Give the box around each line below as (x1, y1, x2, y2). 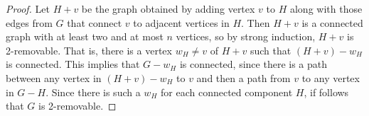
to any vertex (301, 70, 360, 85)
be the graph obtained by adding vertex (81, 1, 255, 16)
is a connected (301, 15, 363, 30)
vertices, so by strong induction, (176, 29, 316, 44)
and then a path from (196, 70, 291, 85)
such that (250, 42, 292, 57)
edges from (6, 15, 53, 30)
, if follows (304, 84, 349, 99)
